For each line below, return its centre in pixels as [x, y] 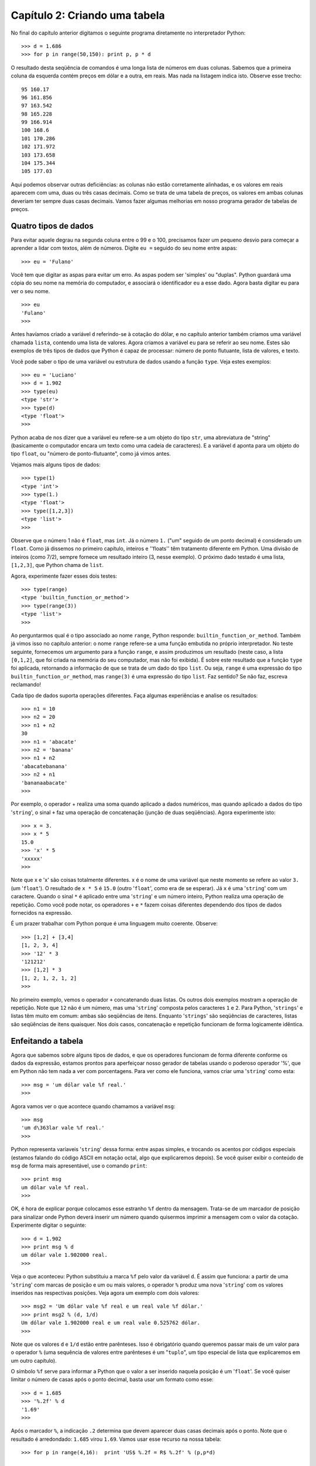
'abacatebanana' [44, 766]
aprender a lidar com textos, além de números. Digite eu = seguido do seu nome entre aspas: [124, 248]
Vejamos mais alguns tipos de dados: [56, 464]
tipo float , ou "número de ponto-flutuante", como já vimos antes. [91, 454]
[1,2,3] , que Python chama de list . [57, 565]
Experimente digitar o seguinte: [49, 1225]
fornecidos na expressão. [42, 913]
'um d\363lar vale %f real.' [63, 1128]
